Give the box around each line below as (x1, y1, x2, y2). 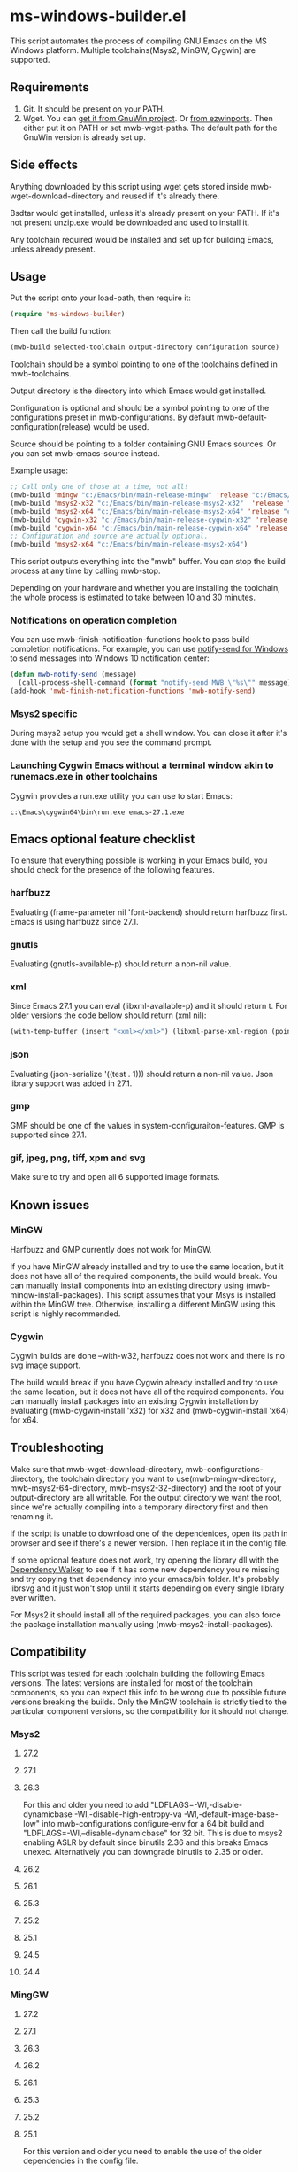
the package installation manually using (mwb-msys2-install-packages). (10, 1618, 273, 1629)
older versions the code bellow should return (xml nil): (10, 1010, 207, 1020)
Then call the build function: (10, 326, 112, 337)
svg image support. (10, 1360, 81, 1370)
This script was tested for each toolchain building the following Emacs (10, 1668, 266, 1679)
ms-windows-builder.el (10, 6, 187, 27)
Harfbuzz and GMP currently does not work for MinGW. (10, 1244, 212, 1254)
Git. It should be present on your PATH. (22, 104, 165, 114)
